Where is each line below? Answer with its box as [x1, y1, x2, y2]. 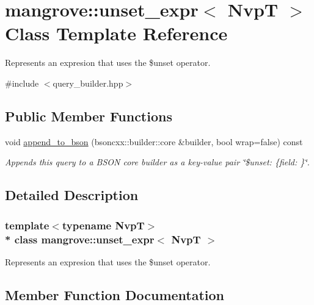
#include [5, 76, 39, 89]
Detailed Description [5, 185, 139, 204]
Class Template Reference [5, 21, 228, 46]
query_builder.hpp [53, 76, 123, 89]
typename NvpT [62, 217, 145, 232]
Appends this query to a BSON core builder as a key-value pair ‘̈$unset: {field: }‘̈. [5, 156, 310, 168]
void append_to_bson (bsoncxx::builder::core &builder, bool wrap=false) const [5, 135, 303, 148]
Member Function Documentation [5, 285, 225, 304]
